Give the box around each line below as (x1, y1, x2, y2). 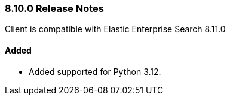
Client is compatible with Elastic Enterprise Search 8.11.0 (5, 24, 226, 35)
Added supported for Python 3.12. (29, 66, 161, 77)
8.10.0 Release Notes (5, 2, 104, 14)
